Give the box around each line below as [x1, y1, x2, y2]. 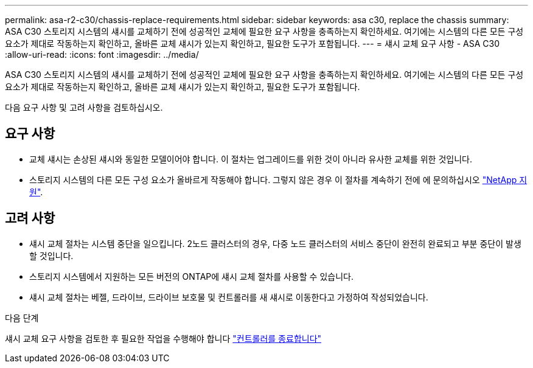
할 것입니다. [29, 250, 74, 261]
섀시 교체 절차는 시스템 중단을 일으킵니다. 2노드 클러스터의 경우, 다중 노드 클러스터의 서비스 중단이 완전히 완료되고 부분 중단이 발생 [29, 238, 521, 249]
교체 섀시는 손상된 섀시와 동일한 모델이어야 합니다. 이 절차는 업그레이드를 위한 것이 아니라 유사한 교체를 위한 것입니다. [29, 153, 472, 164]
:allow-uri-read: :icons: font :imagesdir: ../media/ [5, 49, 199, 60]
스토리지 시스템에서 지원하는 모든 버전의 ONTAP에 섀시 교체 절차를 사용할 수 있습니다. [29, 271, 354, 282]
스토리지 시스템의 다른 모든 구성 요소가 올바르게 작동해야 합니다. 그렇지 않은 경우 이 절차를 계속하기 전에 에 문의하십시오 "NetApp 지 [29, 174, 528, 185]
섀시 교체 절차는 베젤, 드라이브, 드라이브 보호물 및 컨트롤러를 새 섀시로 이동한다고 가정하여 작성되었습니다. [29, 291, 428, 302]
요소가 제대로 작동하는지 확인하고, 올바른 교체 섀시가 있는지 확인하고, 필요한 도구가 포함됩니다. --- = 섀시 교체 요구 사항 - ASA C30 [5, 38, 500, 49]
